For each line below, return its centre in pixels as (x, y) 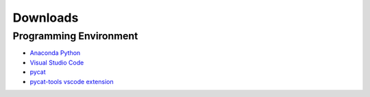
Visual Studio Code (57, 62)
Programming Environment (75, 36)
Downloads (46, 18)
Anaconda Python (55, 53)
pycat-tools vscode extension (72, 81)
